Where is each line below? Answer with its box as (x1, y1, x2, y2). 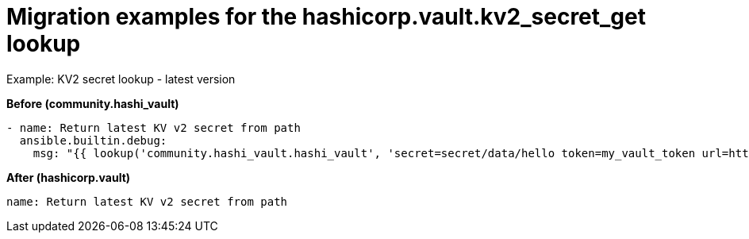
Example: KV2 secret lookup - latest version (6, 71, 236, 86)
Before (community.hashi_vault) (6, 96, 179, 110)
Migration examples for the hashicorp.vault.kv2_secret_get (6, 3, 646, 30)
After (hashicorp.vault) (6, 170, 131, 184)
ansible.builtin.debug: (19, 133, 167, 147)
